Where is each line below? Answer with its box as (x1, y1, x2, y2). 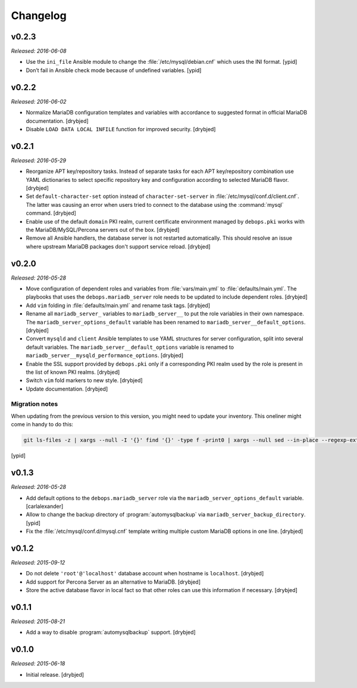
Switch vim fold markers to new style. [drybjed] (26, 377, 143, 384)
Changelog (11, 9, 67, 22)
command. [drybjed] (26, 209, 77, 217)
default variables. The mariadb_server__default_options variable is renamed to (26, 343, 234, 351)
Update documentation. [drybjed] (26, 385, 108, 392)
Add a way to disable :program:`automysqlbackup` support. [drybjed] (26, 629, 196, 636)
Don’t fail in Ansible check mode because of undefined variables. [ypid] (26, 66, 202, 74)
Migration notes (11, 400, 58, 408)
